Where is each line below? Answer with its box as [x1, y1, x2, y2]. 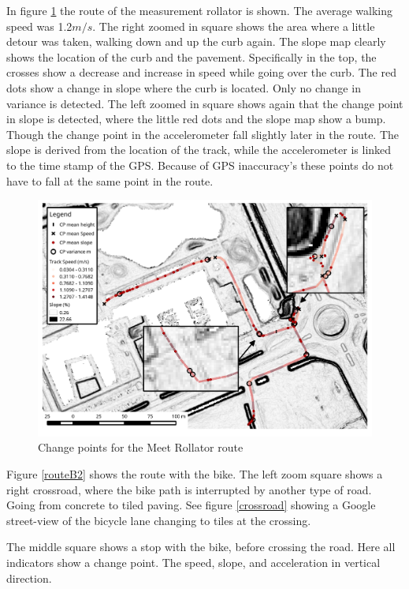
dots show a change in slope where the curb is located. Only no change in [6, 79, 361, 96]
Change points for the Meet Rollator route [38, 439, 244, 456]
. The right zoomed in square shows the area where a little [92, 17, 375, 34]
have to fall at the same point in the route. [6, 172, 214, 189]
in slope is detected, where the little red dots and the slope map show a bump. [6, 111, 386, 127]
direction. [6, 569, 52, 586]
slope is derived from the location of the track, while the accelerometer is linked [6, 141, 392, 158]
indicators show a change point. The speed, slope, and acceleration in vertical [6, 553, 381, 570]
